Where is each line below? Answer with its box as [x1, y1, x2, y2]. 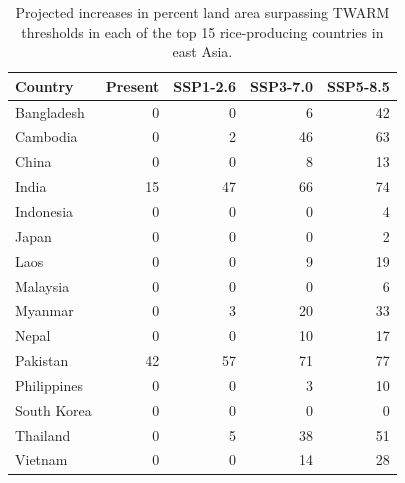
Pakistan [15, 350, 69, 371]
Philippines [15, 374, 83, 395]
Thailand [15, 424, 71, 445]
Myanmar [15, 300, 74, 321]
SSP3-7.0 [250, 75, 313, 96]
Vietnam [15, 449, 68, 470]
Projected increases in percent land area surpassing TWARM [15, 2, 390, 22]
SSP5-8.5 [326, 75, 390, 96]
